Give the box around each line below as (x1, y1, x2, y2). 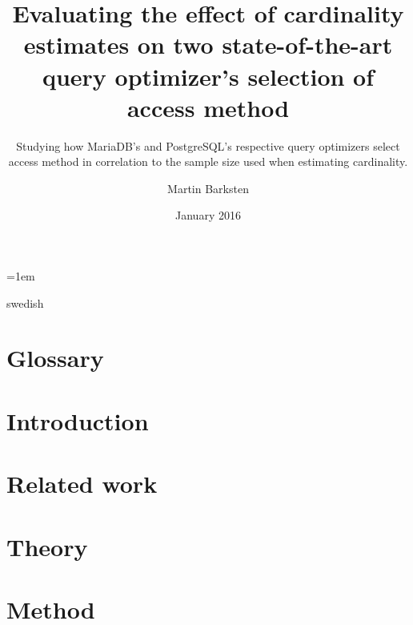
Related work (6, 467, 158, 500)
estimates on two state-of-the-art (23, 28, 393, 61)
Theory (6, 530, 88, 562)
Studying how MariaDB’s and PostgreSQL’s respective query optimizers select (16, 137, 400, 154)
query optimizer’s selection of (42, 59, 375, 92)
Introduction (6, 404, 149, 437)
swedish (6, 294, 44, 311)
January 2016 (175, 207, 241, 224)
